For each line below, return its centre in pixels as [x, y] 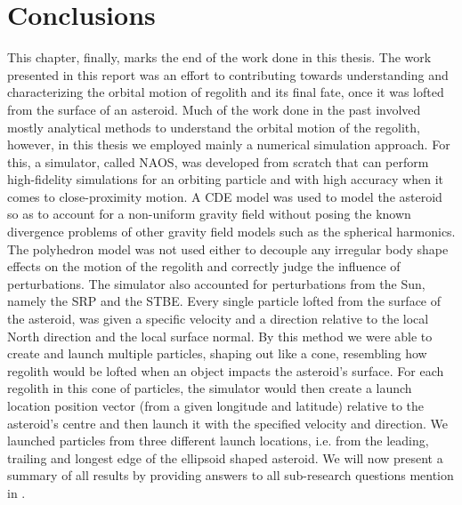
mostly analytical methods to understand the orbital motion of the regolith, [214, 127]
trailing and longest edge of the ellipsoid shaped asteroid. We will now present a [225, 457]
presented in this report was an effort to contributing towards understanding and [228, 74]
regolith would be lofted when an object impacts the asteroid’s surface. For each [226, 370]
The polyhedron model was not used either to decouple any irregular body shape [228, 248]
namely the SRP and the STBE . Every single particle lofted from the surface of [224, 301]
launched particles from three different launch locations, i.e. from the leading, [218, 441]
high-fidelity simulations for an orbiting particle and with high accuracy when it [225, 179]
